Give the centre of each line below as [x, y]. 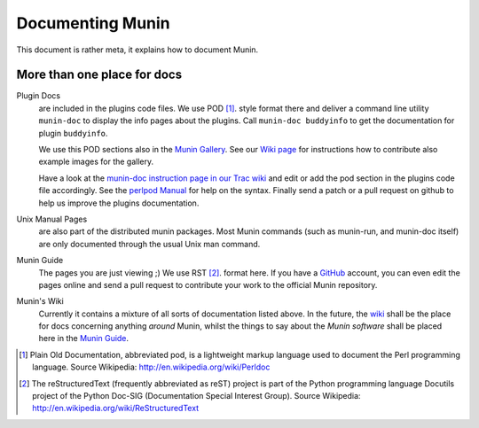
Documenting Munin [93, 23]
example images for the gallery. [96, 162]
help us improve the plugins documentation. [119, 203]
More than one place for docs [99, 75]
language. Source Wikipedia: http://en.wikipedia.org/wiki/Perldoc [151, 367]
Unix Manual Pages [52, 219]
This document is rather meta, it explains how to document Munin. [137, 50]
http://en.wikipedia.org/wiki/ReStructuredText [116, 409]
